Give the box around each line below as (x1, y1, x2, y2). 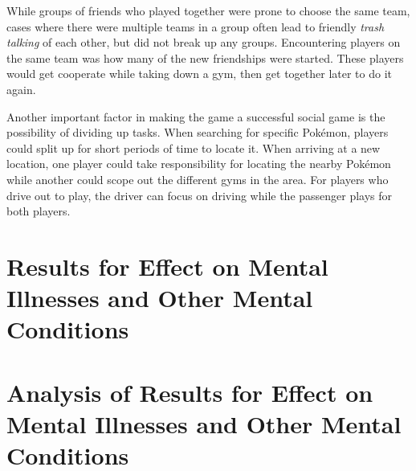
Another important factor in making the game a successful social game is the (6, 108, 385, 125)
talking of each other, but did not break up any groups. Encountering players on (6, 34, 401, 51)
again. (6, 80, 36, 97)
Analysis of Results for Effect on (6, 375, 373, 408)
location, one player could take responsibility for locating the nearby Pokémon (6, 155, 391, 172)
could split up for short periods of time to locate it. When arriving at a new (6, 139, 381, 156)
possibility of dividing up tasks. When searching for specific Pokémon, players (6, 124, 389, 141)
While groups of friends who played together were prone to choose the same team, (6, 2, 410, 18)
